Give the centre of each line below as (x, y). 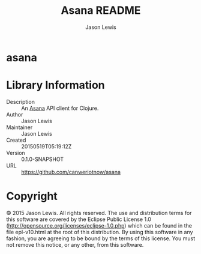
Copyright (32, 196)
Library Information (55, 85)
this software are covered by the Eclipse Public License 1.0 (79, 219)
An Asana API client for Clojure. (60, 108)
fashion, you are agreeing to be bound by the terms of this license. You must (101, 238)
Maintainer (19, 127)
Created (16, 140)
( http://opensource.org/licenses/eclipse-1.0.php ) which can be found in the (99, 225)
